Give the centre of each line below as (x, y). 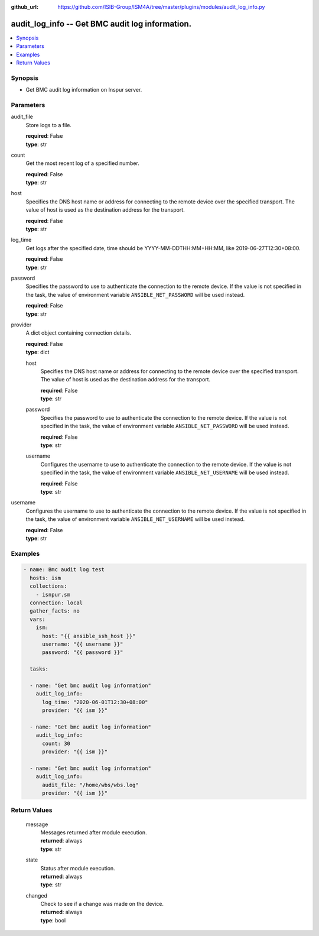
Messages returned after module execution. (94, 832)
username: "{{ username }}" (83, 644)
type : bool (53, 920)
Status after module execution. (78, 868)
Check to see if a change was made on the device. (102, 904)
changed (36, 895)
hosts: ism (45, 578)
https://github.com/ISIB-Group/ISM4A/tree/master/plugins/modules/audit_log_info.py (161, 7)
